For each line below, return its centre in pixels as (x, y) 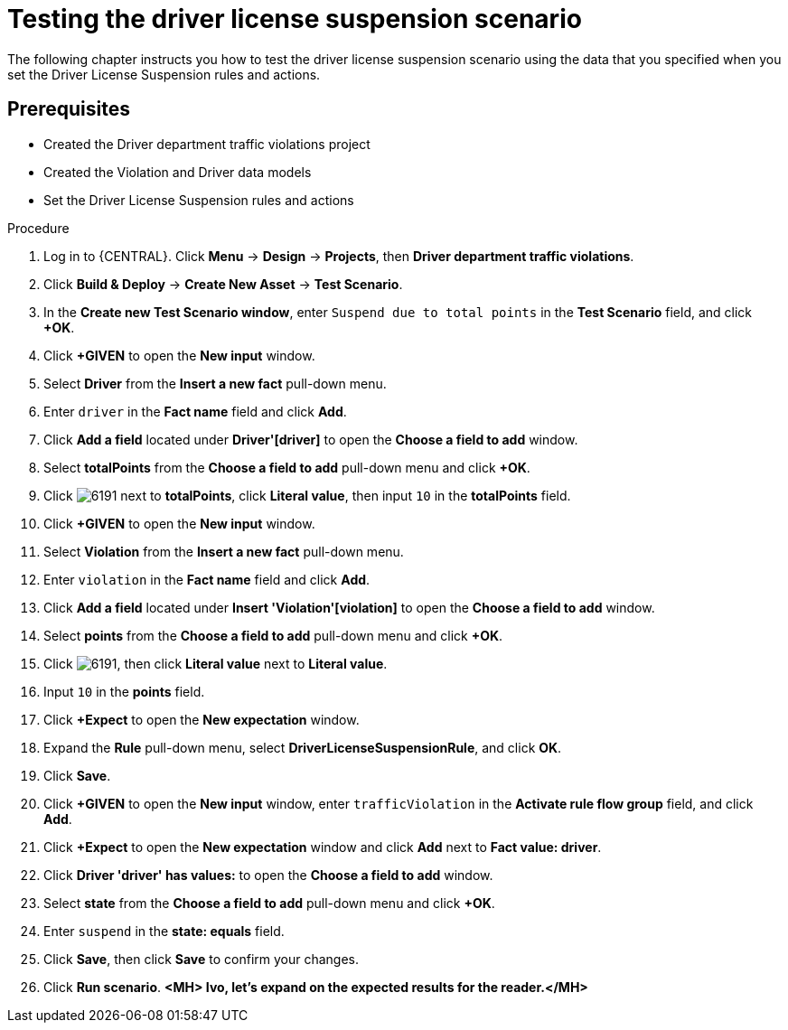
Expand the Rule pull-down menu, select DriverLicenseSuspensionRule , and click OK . (303, 747)
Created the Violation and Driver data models (178, 172)
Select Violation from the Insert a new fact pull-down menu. (224, 551)
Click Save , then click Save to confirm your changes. (202, 959)
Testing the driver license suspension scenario (295, 19)
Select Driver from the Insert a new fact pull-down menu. (215, 383)
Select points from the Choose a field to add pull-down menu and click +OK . (273, 635)
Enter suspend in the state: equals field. (164, 931)
